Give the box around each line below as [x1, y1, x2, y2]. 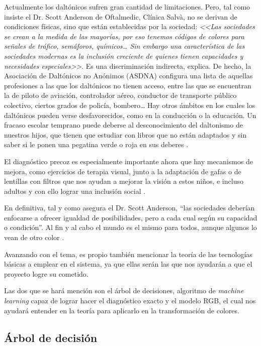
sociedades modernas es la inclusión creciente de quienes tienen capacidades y [4, 50, 243, 61]
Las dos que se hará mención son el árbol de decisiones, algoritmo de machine [4, 285, 244, 296]
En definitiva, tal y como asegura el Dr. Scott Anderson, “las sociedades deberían [4, 202, 255, 213]
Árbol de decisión [4, 329, 98, 345]
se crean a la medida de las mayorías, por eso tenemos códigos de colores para [4, 31, 244, 41]
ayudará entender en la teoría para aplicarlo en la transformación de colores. [4, 305, 239, 315]
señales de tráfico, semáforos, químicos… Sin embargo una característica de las [4, 41, 245, 51]
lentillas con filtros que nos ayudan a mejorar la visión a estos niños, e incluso [4, 176, 243, 186]
